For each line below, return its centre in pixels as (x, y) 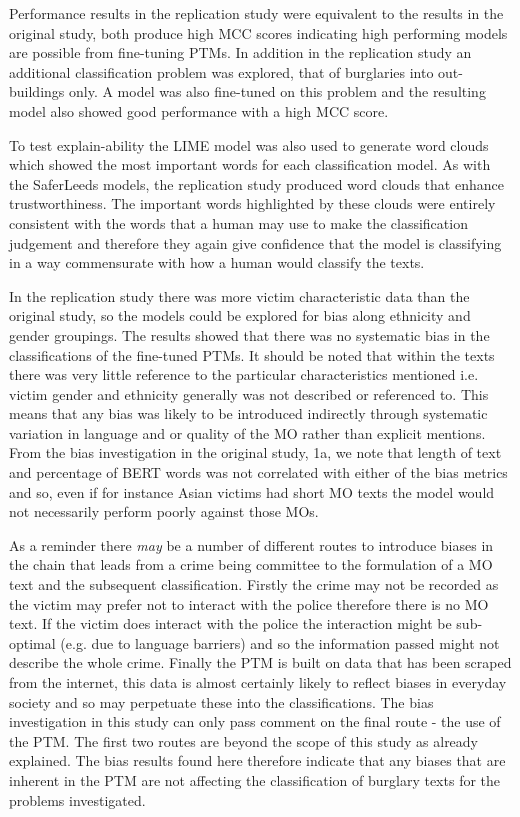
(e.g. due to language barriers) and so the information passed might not (280, 642)
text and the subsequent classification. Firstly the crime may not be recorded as (254, 584)
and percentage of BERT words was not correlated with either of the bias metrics (258, 472)
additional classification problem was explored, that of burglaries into (221, 71)
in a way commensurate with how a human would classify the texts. (217, 262)
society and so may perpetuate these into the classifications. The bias (221, 701)
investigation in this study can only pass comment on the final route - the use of (255, 721)
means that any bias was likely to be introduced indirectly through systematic (248, 413)
